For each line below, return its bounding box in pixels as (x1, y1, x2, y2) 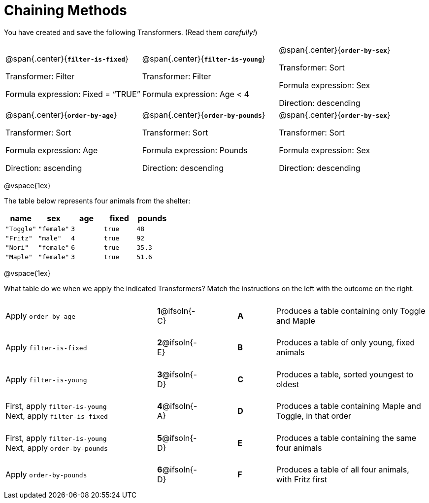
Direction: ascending (5, 163, 82, 173)
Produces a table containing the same (276, 433, 416, 443)
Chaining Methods (4, 2, 127, 19)
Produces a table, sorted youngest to (276, 369, 414, 379)
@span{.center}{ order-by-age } (5, 109, 117, 120)
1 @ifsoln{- (157, 305, 196, 316)
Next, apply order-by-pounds (5, 442, 108, 453)
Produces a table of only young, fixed (276, 337, 415, 348)
